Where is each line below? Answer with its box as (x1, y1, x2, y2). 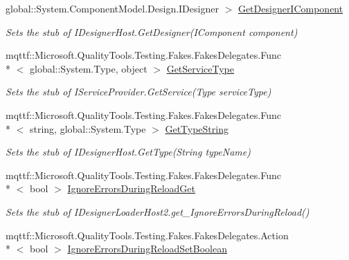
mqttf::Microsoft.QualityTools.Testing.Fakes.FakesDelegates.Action (6, 228, 289, 242)
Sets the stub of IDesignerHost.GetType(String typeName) (6, 145, 251, 159)
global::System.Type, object (29, 61, 147, 75)
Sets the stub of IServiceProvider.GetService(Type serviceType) (6, 84, 271, 99)
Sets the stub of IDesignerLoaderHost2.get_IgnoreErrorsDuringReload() (6, 204, 310, 219)
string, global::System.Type (29, 121, 146, 136)
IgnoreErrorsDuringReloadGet (67, 181, 196, 196)
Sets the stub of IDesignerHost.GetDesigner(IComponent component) (6, 24, 298, 39)
